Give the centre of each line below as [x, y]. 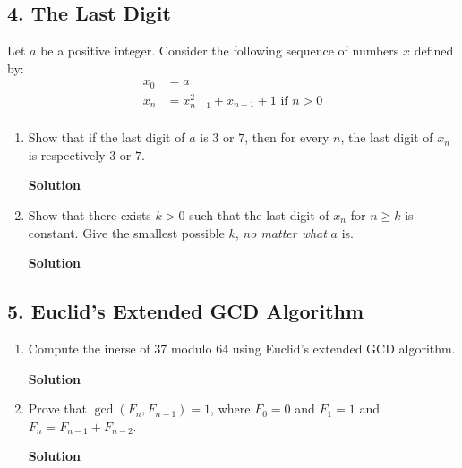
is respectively [67, 154]
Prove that [57, 408]
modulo [191, 348]
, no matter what [281, 232]
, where [231, 408]
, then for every [287, 137]
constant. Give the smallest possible [126, 232]
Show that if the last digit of [107, 137]
